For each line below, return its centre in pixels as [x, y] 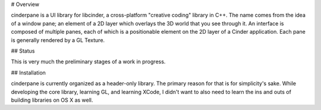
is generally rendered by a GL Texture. [58, 40]
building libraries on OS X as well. [52, 100]
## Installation [28, 72]
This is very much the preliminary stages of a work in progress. [88, 62]
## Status [23, 51]
